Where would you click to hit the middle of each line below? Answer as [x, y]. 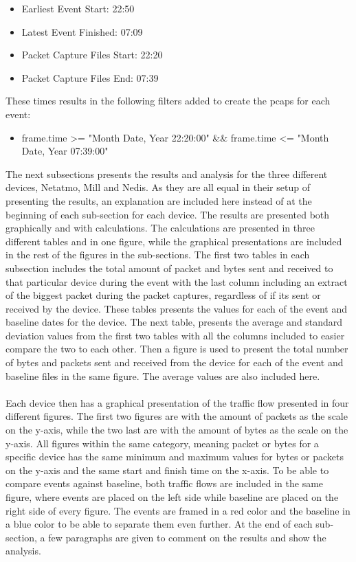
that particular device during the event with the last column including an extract [177, 281]
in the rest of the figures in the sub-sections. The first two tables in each [158, 255]
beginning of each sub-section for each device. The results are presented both [168, 214]
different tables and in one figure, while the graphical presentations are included [174, 241]
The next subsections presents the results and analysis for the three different [167, 173]
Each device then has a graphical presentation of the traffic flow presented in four [177, 402]
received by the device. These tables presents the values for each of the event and [177, 308]
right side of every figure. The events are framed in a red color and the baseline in [178, 510]
